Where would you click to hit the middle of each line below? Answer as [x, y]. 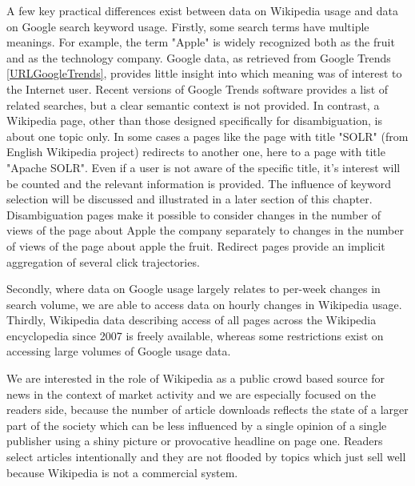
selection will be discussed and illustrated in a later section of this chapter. [190, 199]
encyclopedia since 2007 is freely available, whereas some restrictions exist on [195, 335]
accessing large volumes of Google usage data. [119, 351]
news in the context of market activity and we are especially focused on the [191, 394]
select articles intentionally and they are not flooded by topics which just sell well [206, 457]
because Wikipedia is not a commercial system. [122, 472]
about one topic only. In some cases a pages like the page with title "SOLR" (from [207, 136]
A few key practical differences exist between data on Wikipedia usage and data [202, 10]
